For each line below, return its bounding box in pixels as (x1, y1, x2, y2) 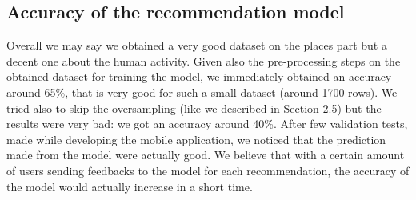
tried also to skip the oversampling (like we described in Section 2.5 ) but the (6, 99, 382, 116)
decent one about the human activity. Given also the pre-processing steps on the (6, 52, 401, 69)
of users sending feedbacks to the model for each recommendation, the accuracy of (6, 162, 410, 178)
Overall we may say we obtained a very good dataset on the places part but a (6, 37, 387, 54)
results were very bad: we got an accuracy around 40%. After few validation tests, (6, 115, 408, 132)
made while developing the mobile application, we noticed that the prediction (6, 130, 386, 147)
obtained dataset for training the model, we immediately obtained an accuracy (6, 68, 392, 85)
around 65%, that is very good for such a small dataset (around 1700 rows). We (6, 83, 398, 100)
